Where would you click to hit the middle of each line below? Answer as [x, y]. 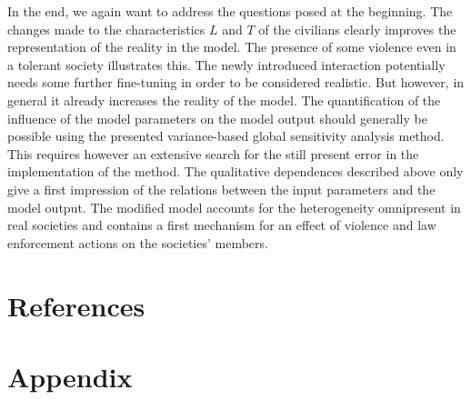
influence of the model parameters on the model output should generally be [217, 118]
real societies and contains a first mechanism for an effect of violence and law [222, 225]
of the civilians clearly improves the [357, 29]
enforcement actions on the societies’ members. [138, 242]
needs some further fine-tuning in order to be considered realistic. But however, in [236, 82]
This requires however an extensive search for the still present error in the [213, 153]
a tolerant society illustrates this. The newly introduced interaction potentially [226, 64]
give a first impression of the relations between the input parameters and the [221, 189]
